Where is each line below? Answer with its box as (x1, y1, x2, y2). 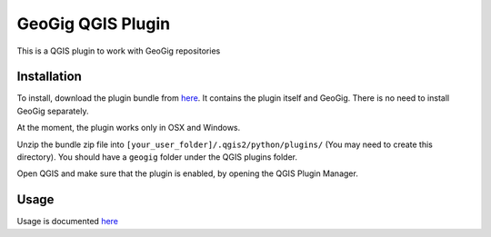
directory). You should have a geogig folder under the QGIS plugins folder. (16, 152, 297, 163)
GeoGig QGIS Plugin (16, 14, 171, 34)
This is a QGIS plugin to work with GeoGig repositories (16, 45, 221, 56)
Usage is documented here (16, 216, 118, 227)
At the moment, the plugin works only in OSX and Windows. (16, 123, 241, 133)
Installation (16, 69, 82, 84)
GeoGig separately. (16, 105, 89, 116)
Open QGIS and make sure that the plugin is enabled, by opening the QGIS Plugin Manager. (16, 168, 358, 179)
